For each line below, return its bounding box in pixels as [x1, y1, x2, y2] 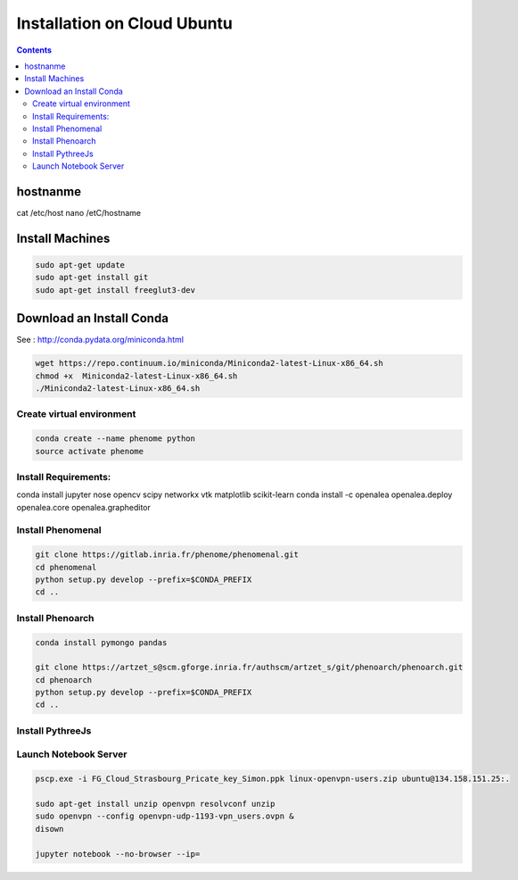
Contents [16, 45, 53, 55]
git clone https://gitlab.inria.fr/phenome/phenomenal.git [35, 550, 299, 560]
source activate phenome [35, 446, 144, 456]
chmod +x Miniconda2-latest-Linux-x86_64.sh [35, 370, 238, 381]
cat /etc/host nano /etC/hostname [16, 207, 142, 218]
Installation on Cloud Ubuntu [16, 13, 234, 33]
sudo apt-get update [35, 260, 125, 270]
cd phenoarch [35, 675, 93, 685]
